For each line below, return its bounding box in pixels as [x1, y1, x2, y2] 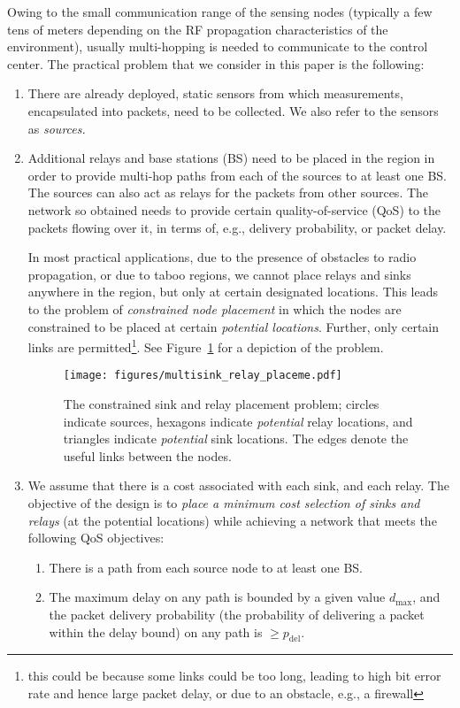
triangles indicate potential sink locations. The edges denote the [63, 429, 409, 448]
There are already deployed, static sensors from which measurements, [27, 84, 403, 103]
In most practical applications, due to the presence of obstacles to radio [27, 248, 417, 266]
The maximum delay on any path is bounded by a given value [49, 588, 386, 606]
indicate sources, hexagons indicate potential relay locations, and [63, 412, 413, 430]
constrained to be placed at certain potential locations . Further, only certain [27, 317, 440, 335]
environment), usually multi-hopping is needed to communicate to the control [7, 37, 428, 56]
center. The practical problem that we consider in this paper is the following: [7, 54, 425, 73]
